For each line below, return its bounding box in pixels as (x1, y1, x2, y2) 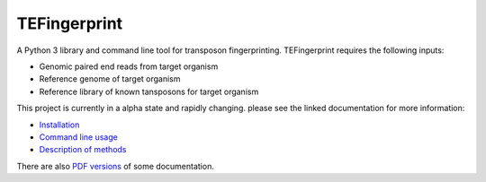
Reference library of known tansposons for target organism (39, 86, 259, 97)
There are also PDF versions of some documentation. (16, 160, 215, 171)
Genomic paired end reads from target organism (39, 61, 219, 72)
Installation (39, 119, 80, 130)
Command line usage (39, 131, 119, 143)
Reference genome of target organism (39, 74, 181, 84)
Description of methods (39, 144, 127, 155)
